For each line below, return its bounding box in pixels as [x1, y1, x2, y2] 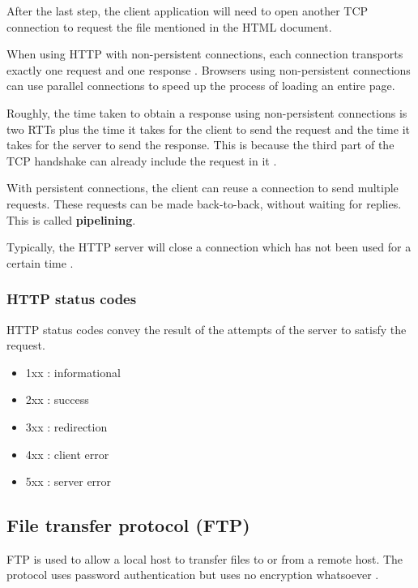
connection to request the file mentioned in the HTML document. [6, 18, 332, 35]
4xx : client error [25, 445, 109, 462]
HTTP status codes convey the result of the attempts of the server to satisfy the [6, 320, 407, 337]
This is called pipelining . [6, 211, 136, 228]
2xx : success [25, 391, 89, 408]
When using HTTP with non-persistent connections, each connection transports [6, 45, 403, 62]
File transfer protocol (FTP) [6, 513, 250, 538]
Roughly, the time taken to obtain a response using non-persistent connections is [6, 104, 407, 121]
